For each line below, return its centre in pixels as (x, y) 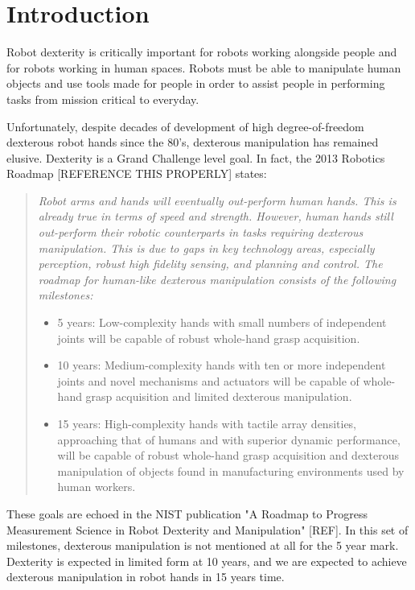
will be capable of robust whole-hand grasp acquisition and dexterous (228, 455)
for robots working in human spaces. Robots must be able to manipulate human (204, 67)
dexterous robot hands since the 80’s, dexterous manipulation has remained (193, 142)
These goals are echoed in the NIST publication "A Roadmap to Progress (187, 513)
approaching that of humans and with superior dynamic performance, (229, 439)
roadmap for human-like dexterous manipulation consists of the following (217, 279)
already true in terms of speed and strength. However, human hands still (216, 216)
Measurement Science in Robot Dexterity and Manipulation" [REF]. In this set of (207, 529)
